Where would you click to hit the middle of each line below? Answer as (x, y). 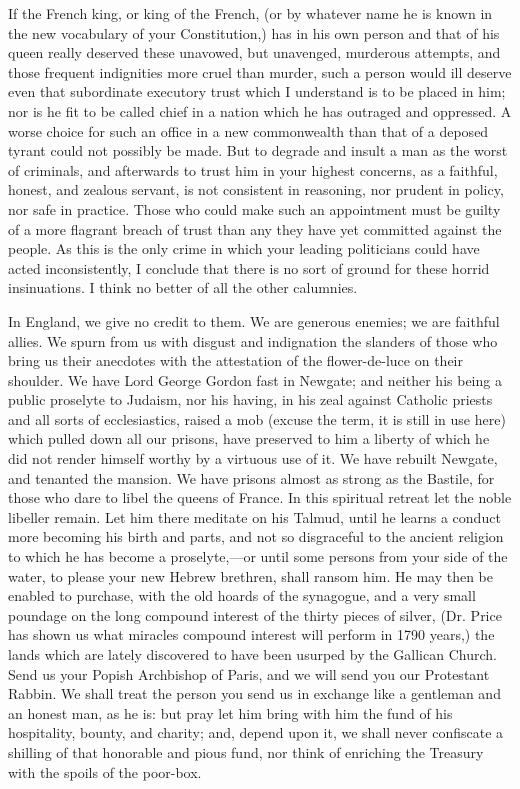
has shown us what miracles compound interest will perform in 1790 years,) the (251, 634)
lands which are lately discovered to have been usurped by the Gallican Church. (252, 654)
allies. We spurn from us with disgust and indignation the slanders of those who (253, 340)
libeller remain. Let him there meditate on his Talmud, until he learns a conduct (254, 516)
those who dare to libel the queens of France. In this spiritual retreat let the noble (260, 497)
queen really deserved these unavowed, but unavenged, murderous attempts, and (254, 52)
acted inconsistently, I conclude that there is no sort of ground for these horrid (249, 267)
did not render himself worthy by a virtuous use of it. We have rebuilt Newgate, (253, 458)
